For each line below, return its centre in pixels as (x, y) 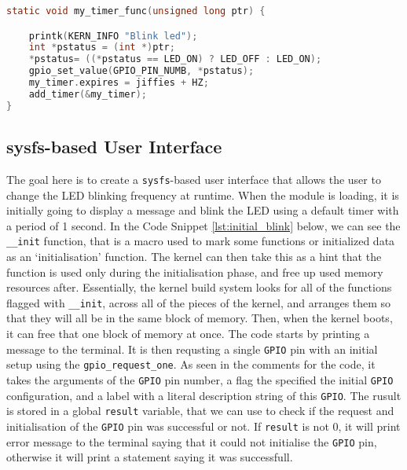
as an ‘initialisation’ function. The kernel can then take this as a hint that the (194, 256)
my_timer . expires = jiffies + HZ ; (119, 83)
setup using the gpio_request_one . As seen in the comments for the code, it (191, 364)
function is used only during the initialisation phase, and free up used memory (195, 272)
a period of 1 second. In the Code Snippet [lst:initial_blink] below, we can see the (203, 225)
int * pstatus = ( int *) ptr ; (102, 48)
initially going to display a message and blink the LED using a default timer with (203, 210)
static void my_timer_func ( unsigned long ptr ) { (136, 11)
